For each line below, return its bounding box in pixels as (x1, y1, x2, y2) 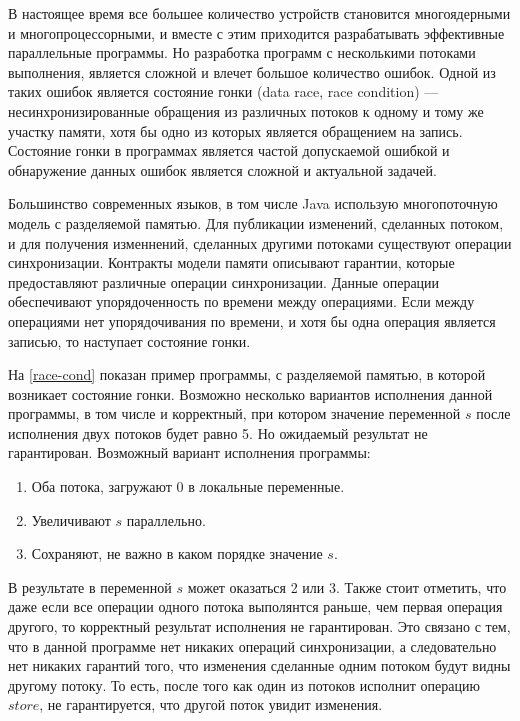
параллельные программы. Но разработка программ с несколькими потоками (8, 42, 476, 63)
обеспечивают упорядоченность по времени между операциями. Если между (8, 291, 475, 312)
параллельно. (126, 509, 206, 530)
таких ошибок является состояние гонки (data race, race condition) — (8, 81, 439, 102)
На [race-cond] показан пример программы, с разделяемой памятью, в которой (8, 364, 486, 385)
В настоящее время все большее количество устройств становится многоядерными (8, 3, 511, 23)
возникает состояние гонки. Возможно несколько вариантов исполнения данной (8, 383, 493, 404)
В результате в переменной (8, 576, 172, 597)
